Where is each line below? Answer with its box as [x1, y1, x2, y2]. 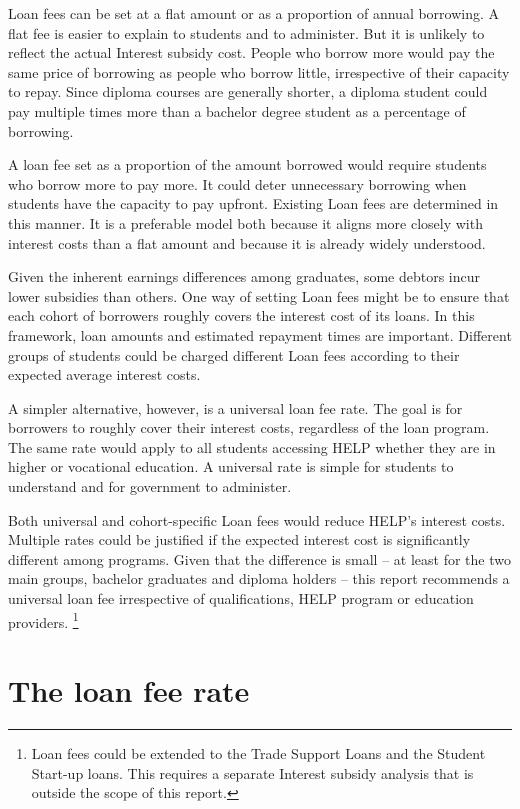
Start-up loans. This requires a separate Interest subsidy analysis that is [31, 762, 474, 783]
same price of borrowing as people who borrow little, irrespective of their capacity [8, 61, 510, 82]
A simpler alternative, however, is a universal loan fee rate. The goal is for [8, 397, 463, 418]
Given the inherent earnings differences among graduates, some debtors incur [8, 266, 481, 287]
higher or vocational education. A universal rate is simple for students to [8, 456, 454, 477]
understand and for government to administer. [8, 476, 292, 497]
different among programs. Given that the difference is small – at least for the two [8, 548, 511, 569]
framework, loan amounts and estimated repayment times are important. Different [8, 324, 512, 345]
